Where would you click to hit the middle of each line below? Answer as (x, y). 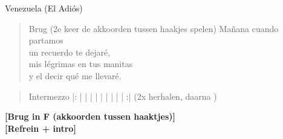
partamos (46, 40)
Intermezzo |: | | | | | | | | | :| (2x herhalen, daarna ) (123, 96)
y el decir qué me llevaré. (75, 75)
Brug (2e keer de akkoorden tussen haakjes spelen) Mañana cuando (154, 28)
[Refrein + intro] (41, 128)
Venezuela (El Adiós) (44, 8)
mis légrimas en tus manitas (81, 64)
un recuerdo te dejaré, (70, 52)
